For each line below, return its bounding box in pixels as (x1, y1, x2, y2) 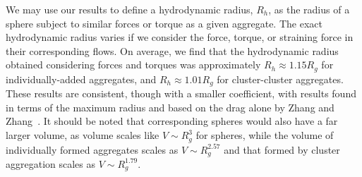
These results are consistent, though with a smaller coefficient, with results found (6, 86, 356, 101)
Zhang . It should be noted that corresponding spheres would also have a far (6, 114, 338, 128)
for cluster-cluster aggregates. (217, 71, 344, 86)
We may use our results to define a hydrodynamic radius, (6, 2, 253, 16)
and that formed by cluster (224, 142, 340, 157)
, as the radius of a (268, 2, 350, 16)
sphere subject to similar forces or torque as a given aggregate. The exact (6, 16, 322, 30)
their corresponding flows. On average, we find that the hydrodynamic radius (6, 43, 339, 58)
